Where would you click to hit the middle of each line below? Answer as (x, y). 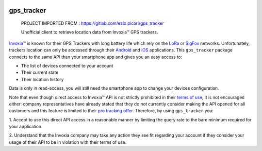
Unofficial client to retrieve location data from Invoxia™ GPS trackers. (90, 32)
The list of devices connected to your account (67, 66)
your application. (26, 127)
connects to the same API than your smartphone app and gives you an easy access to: (96, 57)
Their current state (40, 72)
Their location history (42, 79)
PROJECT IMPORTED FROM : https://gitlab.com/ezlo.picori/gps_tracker (93, 23)
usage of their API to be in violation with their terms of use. (68, 142)
